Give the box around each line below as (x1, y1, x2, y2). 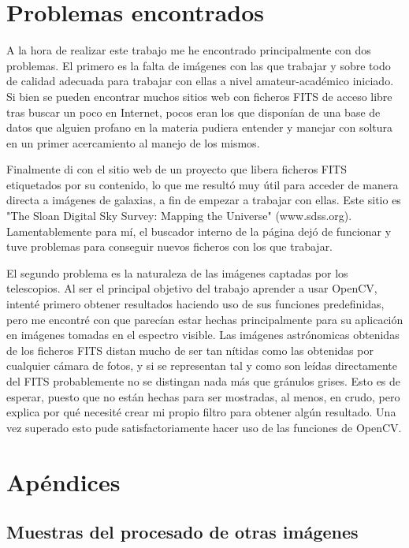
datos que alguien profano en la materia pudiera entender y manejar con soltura (6, 119, 393, 136)
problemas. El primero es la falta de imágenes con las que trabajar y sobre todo (6, 57, 391, 73)
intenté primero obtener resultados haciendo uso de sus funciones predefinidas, (6, 296, 385, 312)
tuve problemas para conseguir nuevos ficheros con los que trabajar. (6, 238, 333, 255)
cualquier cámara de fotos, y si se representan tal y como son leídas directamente (6, 357, 398, 374)
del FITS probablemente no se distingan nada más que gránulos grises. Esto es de (6, 373, 401, 389)
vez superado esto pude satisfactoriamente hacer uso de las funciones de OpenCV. (6, 419, 402, 435)
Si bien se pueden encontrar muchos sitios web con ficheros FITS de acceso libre (6, 88, 392, 104)
